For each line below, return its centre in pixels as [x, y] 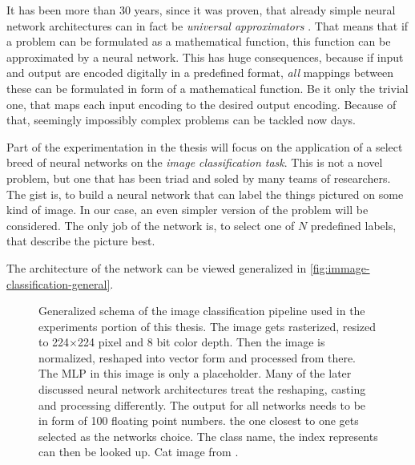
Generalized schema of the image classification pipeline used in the [202, 311]
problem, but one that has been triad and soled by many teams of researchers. [199, 178]
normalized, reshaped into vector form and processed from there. [197, 357]
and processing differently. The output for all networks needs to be [202, 404]
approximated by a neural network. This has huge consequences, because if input [205, 57]
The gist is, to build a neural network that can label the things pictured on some [205, 194]
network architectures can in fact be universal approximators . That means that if [207, 25]
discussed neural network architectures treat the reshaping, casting [202, 389]
